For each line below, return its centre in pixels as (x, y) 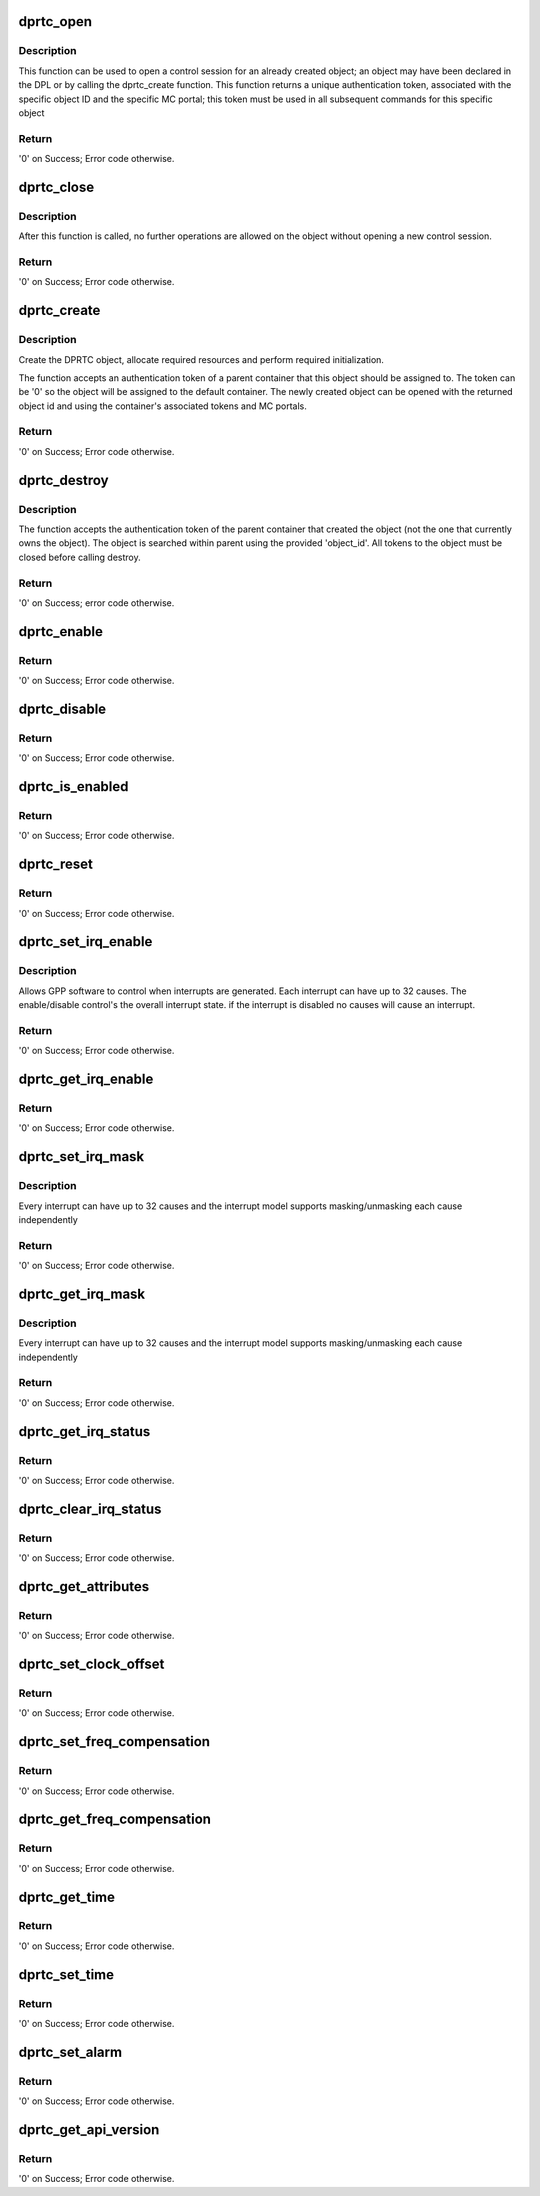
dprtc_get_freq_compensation (115, 1819)
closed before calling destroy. (79, 557)
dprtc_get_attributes (84, 1586)
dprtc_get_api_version (89, 2129)
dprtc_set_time (66, 1974)
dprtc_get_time (66, 1896)
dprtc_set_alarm (70, 2051)
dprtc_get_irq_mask (82, 1293)
